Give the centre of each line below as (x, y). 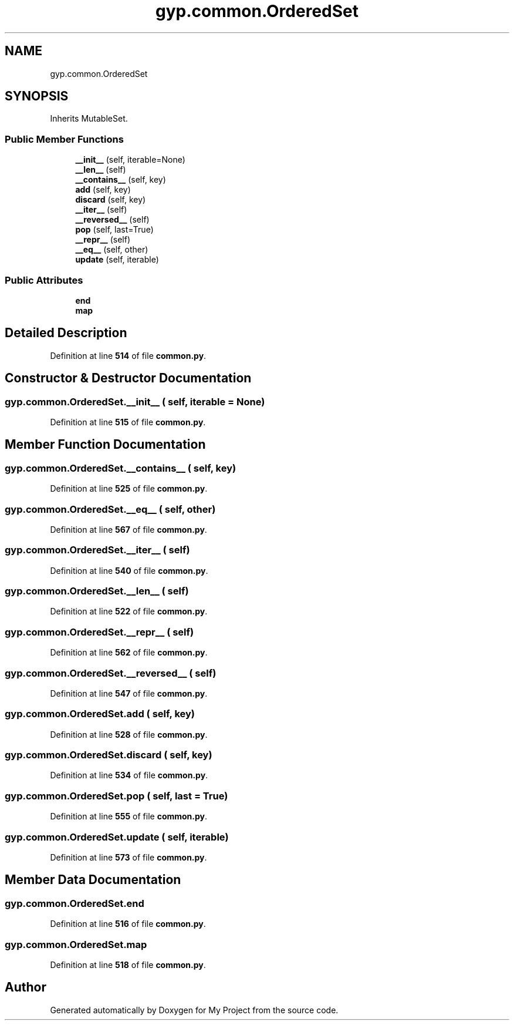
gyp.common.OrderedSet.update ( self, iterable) (117, 837)
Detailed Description (66, 333)
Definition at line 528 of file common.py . (129, 734)
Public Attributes (44, 280)
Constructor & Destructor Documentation (128, 378)
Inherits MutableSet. (89, 119)
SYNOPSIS (37, 96)
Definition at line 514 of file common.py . (128, 355)
